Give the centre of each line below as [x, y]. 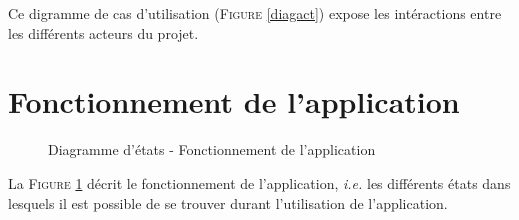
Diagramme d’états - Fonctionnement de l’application [212, 149]
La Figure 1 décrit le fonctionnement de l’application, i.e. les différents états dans [259, 182]
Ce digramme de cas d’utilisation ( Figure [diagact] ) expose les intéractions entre [255, 13]
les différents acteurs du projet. [103, 32]
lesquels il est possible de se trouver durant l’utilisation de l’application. [228, 202]
